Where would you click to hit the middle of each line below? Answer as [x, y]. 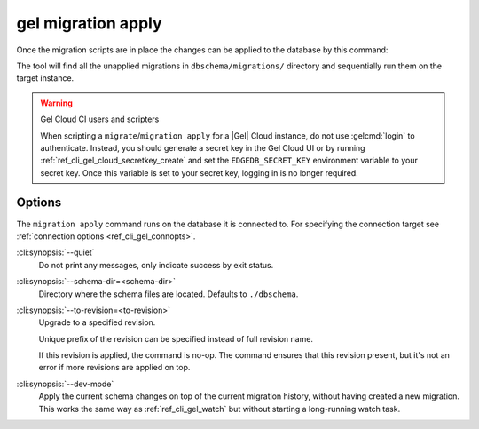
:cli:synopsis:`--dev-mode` [65, 384]
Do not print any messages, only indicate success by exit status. [156, 265]
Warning [56, 103]
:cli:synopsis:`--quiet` [55, 252]
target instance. [45, 78]
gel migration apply [90, 23]
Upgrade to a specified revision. [97, 322]
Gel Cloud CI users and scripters [100, 119]
